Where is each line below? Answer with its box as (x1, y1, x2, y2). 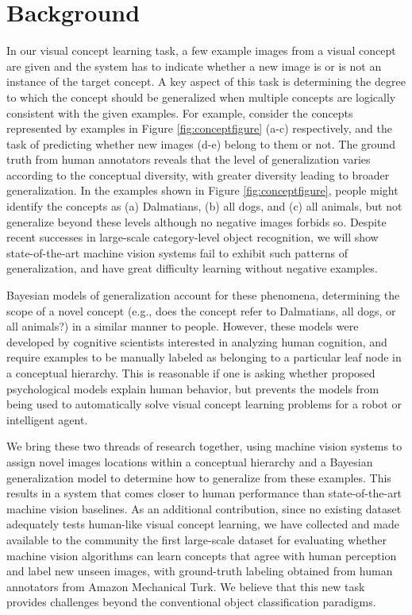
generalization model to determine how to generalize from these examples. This (6, 469, 391, 485)
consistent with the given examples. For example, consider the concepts (6, 104, 353, 121)
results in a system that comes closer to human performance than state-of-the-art (6, 485, 402, 501)
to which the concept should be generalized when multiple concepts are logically (6, 88, 396, 105)
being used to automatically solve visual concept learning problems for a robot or (6, 396, 402, 412)
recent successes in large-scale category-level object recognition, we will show (6, 229, 379, 246)
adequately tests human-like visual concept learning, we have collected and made (6, 516, 399, 532)
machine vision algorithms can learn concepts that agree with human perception (6, 547, 397, 563)
